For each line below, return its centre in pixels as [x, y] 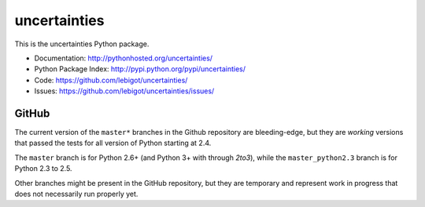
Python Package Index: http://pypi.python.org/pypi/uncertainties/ [140, 69]
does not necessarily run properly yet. [76, 194]
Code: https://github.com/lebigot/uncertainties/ [111, 80]
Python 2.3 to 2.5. [43, 169]
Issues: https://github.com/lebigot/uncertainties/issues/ [124, 91]
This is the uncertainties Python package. [82, 44]
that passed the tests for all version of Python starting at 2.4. [113, 143]
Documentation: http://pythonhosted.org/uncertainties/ [123, 58]
